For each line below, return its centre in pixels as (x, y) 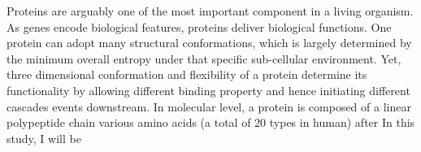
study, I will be (44, 138)
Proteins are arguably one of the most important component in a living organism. (210, 11)
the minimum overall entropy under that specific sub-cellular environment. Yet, (204, 58)
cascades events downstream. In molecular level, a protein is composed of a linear (209, 106)
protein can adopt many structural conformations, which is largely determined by (209, 43)
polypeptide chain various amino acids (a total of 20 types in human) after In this (211, 122)
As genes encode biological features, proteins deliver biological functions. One (199, 26)
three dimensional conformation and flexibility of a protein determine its (187, 74)
